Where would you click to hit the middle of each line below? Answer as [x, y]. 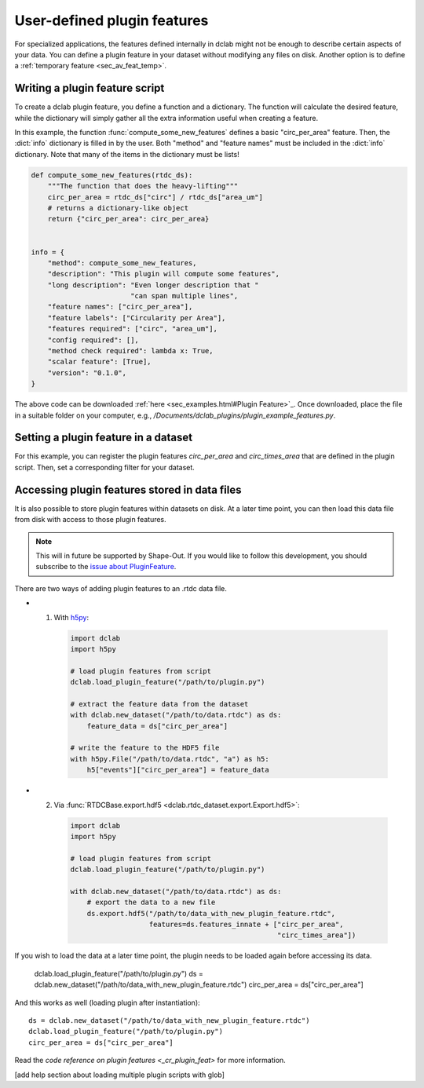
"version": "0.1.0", [87, 372]
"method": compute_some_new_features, [122, 263]
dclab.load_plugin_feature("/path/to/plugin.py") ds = [119, 973]
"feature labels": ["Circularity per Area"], [137, 318]
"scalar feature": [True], [100, 362]
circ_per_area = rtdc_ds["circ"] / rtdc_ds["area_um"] [155, 197]
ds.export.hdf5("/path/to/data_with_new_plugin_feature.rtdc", [211, 913]
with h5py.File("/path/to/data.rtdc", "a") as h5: [170, 759]
